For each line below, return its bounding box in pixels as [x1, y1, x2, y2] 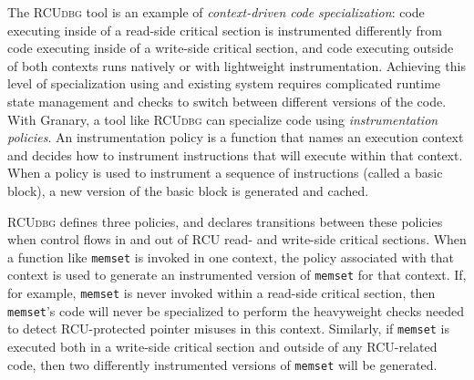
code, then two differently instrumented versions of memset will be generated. [7, 354, 438, 374]
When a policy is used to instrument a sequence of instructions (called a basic [7, 163, 443, 182]
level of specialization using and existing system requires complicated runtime [7, 74, 441, 93]
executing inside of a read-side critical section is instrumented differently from [7, 20, 442, 39]
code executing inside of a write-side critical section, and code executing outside [7, 38, 454, 57]
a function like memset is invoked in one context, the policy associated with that [7, 247, 455, 266]
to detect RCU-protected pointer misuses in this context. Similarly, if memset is [7, 319, 450, 338]
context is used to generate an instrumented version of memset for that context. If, [7, 265, 467, 284]
